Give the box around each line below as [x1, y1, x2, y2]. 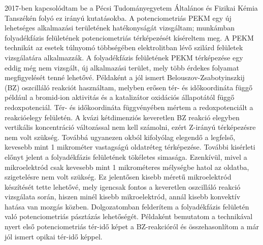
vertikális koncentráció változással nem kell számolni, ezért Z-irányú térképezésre [5, 122, 256, 132]
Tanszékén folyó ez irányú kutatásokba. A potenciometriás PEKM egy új [5, 12, 232, 23]
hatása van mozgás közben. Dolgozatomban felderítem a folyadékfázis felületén [5, 201, 249, 212]
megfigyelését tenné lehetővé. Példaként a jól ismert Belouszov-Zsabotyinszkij [5, 72, 245, 83]
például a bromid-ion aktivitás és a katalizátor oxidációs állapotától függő [5, 92, 235, 102]
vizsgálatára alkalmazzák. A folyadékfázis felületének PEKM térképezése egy [5, 52, 243, 62]
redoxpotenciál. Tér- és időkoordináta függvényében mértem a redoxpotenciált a [5, 101, 253, 112]
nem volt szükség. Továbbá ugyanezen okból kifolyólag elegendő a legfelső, [5, 131, 236, 142]
